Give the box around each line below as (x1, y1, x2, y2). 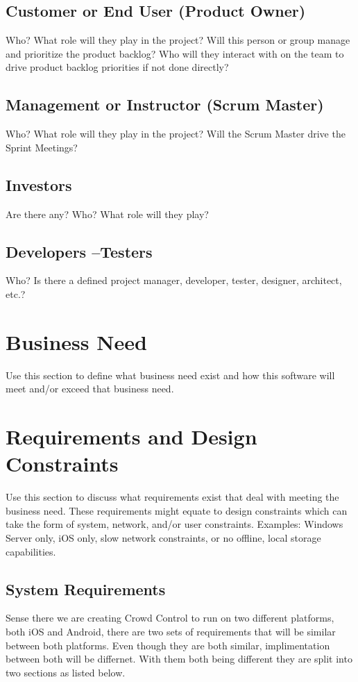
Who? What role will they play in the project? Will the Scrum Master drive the (6, 126, 346, 141)
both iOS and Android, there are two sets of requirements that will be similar (6, 624, 336, 638)
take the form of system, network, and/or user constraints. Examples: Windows (6, 517, 343, 531)
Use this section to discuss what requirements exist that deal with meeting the (6, 490, 339, 504)
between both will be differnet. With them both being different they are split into (6, 651, 352, 666)
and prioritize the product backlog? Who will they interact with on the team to (6, 46, 344, 60)
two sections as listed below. (6, 665, 126, 679)
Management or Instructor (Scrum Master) (6, 94, 324, 115)
